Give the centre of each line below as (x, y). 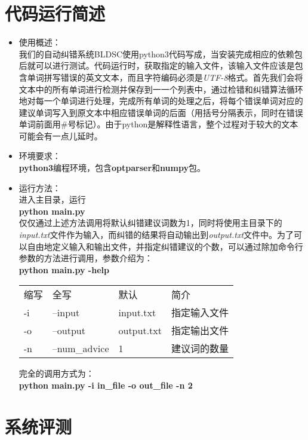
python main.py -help (64, 269)
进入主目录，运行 (52, 199)
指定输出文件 (200, 331)
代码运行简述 (55, 13)
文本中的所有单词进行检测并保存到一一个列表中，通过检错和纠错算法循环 (161, 89)
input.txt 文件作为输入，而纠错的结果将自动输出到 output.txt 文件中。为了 (156, 235)
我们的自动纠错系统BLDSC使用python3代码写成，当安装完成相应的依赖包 (161, 54)
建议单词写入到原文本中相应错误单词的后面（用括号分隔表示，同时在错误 (161, 112)
